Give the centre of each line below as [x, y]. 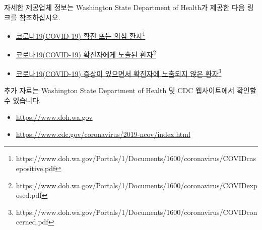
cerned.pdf [32, 222]
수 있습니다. [22, 100]
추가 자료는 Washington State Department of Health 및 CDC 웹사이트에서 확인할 [130, 90]
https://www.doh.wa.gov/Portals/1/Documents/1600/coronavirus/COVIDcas [136, 158]
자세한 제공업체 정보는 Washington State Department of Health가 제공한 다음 [124, 7]
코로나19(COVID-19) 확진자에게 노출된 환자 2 [86, 54]
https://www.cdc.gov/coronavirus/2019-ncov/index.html [103, 134]
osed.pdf [29, 195]
